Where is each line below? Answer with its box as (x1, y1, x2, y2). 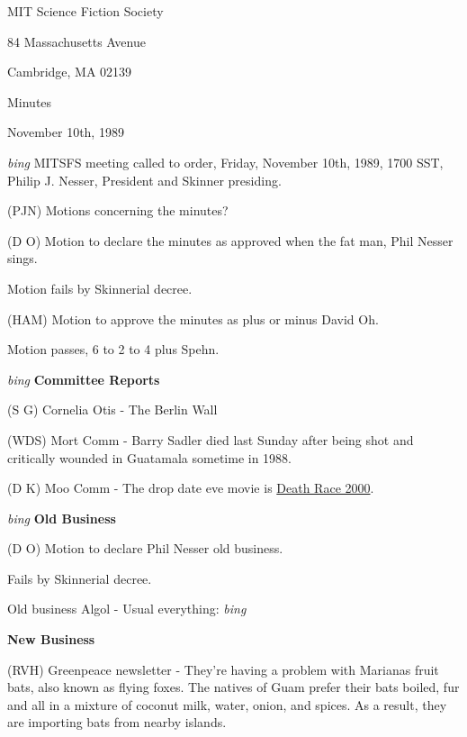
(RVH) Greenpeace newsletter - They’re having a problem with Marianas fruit (7, 660, 439, 678)
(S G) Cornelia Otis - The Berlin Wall (7, 400, 218, 419)
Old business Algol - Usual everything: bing (7, 599, 247, 618)
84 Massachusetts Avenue (7, 32, 146, 50)
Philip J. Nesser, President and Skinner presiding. (7, 170, 282, 189)
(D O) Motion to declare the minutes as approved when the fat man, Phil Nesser (7, 231, 454, 250)
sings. (7, 249, 38, 268)
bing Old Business (7, 508, 116, 527)
